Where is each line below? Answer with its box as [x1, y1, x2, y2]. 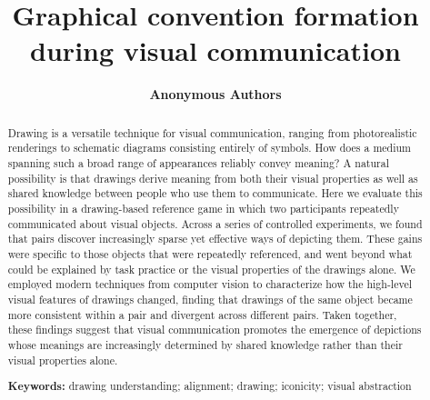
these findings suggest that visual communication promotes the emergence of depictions [7, 322, 422, 337]
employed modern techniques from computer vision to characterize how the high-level [7, 276, 412, 292]
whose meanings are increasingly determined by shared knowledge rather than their [7, 336, 403, 352]
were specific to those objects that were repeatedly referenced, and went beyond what [7, 245, 413, 261]
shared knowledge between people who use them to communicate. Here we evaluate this [7, 185, 423, 201]
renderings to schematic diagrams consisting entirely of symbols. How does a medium [7, 140, 412, 155]
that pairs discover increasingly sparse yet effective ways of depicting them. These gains [7, 231, 423, 246]
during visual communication [30, 32, 401, 69]
